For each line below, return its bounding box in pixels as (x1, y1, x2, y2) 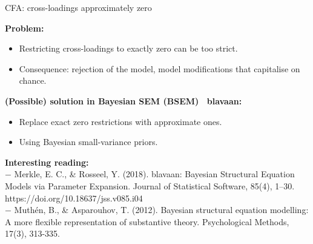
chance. (19, 74, 47, 87)
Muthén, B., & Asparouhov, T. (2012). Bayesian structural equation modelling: (14, 203, 309, 216)
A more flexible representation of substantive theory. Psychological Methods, (5, 215, 289, 228)
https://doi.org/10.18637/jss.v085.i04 (5, 191, 143, 204)
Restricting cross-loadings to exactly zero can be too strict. (19, 42, 238, 55)
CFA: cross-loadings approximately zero (5, 1, 152, 13)
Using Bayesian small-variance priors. (19, 135, 158, 148)
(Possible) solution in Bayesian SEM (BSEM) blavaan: (5, 94, 242, 107)
